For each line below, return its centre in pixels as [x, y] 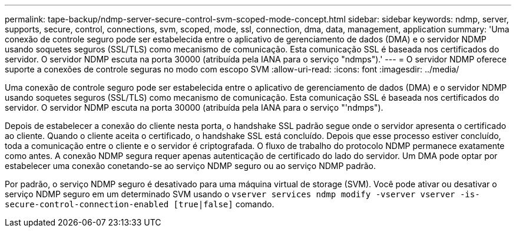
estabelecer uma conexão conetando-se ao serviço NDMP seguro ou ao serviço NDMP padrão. [191, 166]
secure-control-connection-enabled [87, 204]
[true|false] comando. [224, 204]
